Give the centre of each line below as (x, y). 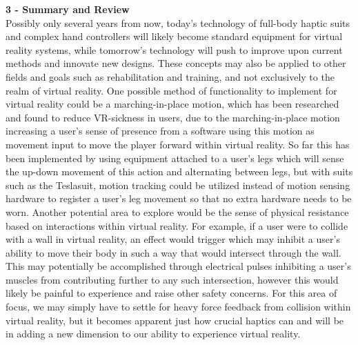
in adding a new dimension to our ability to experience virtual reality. (153, 334)
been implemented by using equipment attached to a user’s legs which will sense (175, 158)
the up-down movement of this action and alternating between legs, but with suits (179, 171)
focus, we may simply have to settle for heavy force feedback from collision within (178, 307)
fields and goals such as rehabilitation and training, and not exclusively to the (170, 76)
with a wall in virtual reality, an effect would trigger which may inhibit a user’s (173, 239)
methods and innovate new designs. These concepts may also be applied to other (176, 63)
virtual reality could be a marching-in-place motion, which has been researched (172, 104)
